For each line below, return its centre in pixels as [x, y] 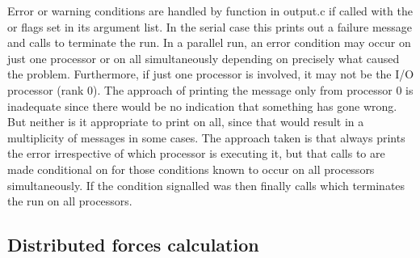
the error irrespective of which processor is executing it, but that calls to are [196, 153]
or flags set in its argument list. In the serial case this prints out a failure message [210, 26]
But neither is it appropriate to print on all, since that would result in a [186, 122]
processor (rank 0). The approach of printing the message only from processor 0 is [210, 89]
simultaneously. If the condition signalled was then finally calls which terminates [206, 185]
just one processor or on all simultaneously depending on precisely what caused [204, 58]
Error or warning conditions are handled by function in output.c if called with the [210, 11]
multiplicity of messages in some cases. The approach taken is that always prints [206, 137]
